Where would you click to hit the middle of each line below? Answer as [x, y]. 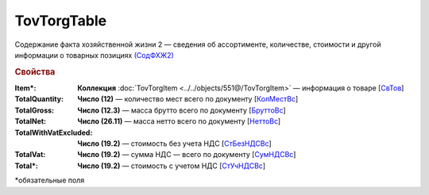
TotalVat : [30, 155]
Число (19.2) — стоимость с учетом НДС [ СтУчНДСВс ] [172, 166]
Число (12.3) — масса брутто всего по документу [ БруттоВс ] [182, 110]
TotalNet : [31, 121]
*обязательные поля [50, 180]
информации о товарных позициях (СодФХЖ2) [94, 55]
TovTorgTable [61, 21]
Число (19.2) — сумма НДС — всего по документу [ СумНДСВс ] [187, 155]
